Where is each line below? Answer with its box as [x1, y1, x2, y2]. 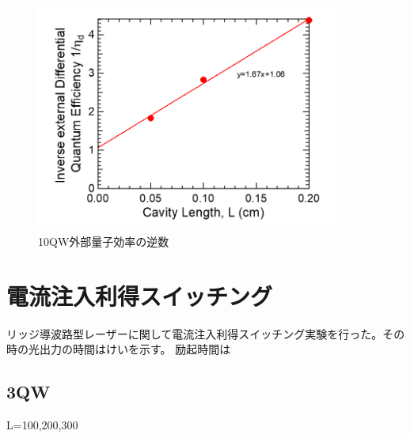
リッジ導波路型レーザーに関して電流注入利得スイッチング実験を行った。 [6, 325, 383, 342]
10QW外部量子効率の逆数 [38, 232, 169, 249]
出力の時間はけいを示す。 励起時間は [39, 341, 231, 357]
